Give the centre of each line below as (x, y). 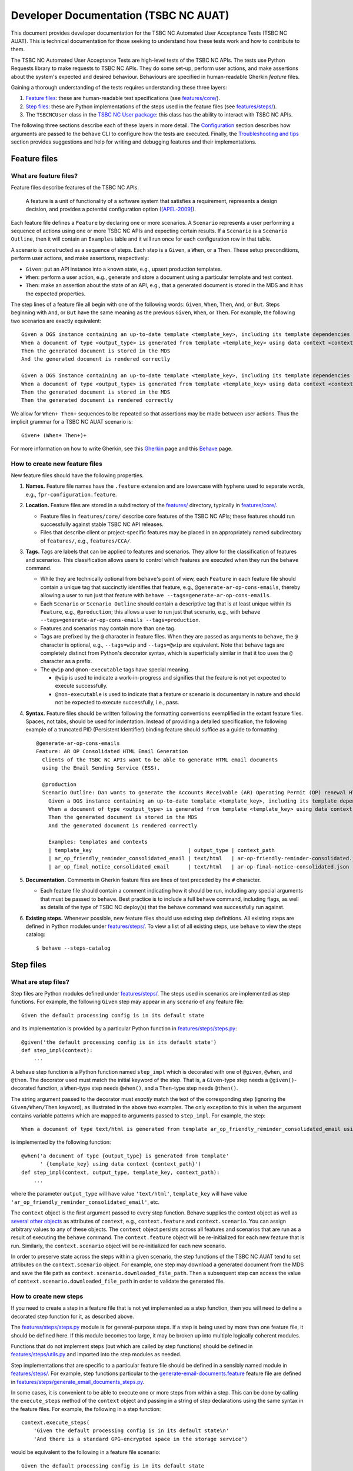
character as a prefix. (66, 661)
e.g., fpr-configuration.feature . (71, 494)
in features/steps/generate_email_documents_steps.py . (78, 1382)
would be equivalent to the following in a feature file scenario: (86, 1452)
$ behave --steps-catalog (74, 948)
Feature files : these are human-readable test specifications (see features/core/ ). (123, 98)
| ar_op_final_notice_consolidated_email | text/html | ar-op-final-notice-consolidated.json (199, 867)
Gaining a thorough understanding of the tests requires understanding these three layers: (119, 87)
